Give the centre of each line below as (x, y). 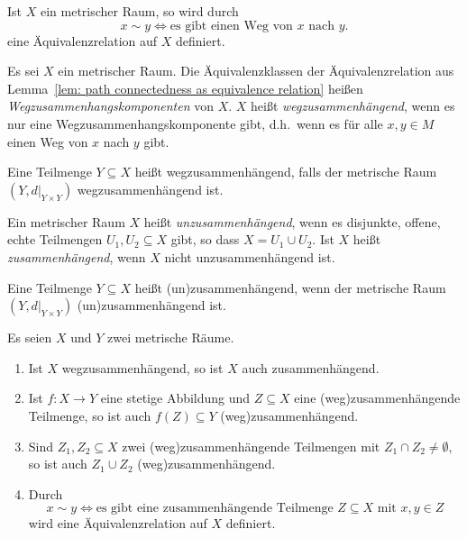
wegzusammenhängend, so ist (142, 367)
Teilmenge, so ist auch (90, 415)
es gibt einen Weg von (231, 26)
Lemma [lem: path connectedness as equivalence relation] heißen (185, 88)
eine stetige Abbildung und (175, 398)
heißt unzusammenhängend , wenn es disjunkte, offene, (292, 221)
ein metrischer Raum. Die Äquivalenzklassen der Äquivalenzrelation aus (256, 71)
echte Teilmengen (55, 239)
